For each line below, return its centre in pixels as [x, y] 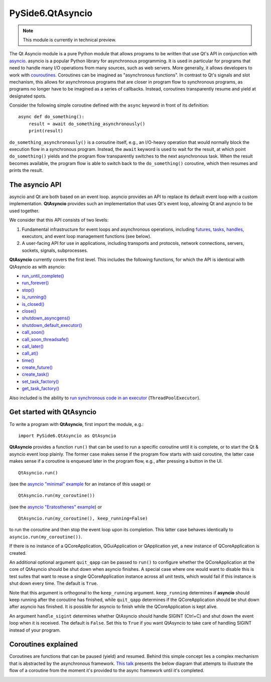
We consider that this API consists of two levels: [59, 220]
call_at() [30, 353]
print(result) [46, 131]
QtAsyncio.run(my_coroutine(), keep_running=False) [83, 519]
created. [18, 553]
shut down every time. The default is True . [53, 583]
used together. [24, 211]
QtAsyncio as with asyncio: [37, 267]
